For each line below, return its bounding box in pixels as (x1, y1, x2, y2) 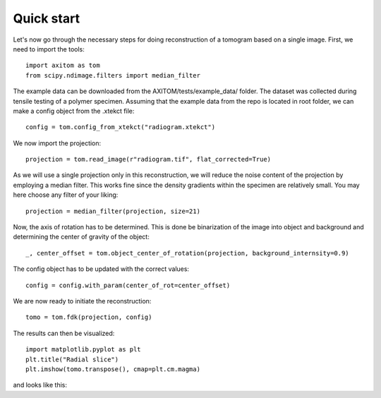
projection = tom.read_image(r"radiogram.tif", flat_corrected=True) (25, 155, 272, 164)
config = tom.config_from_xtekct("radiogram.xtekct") (25, 123, 215, 131)
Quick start (13, 11, 80, 26)
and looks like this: (13, 381, 67, 390)
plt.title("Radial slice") (25, 355, 119, 363)
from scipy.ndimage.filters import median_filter (25, 71, 201, 79)
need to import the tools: (13, 44, 85, 53)
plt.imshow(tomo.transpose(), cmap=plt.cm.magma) (25, 365, 201, 373)
